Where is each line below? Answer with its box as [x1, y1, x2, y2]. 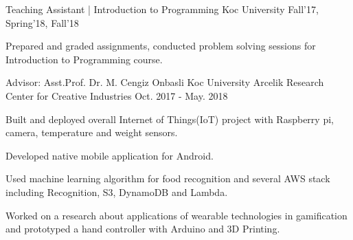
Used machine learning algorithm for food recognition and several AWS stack [5, 171, 330, 186]
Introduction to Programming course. [5, 52, 163, 66]
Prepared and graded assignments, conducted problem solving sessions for [5, 39, 316, 53]
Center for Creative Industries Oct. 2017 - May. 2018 [5, 88, 228, 102]
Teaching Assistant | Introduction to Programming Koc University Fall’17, [5, 2, 319, 16]
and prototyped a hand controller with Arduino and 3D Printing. [5, 221, 280, 236]
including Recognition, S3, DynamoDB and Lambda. [5, 184, 228, 199]
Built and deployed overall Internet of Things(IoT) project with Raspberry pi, [5, 111, 334, 126]
